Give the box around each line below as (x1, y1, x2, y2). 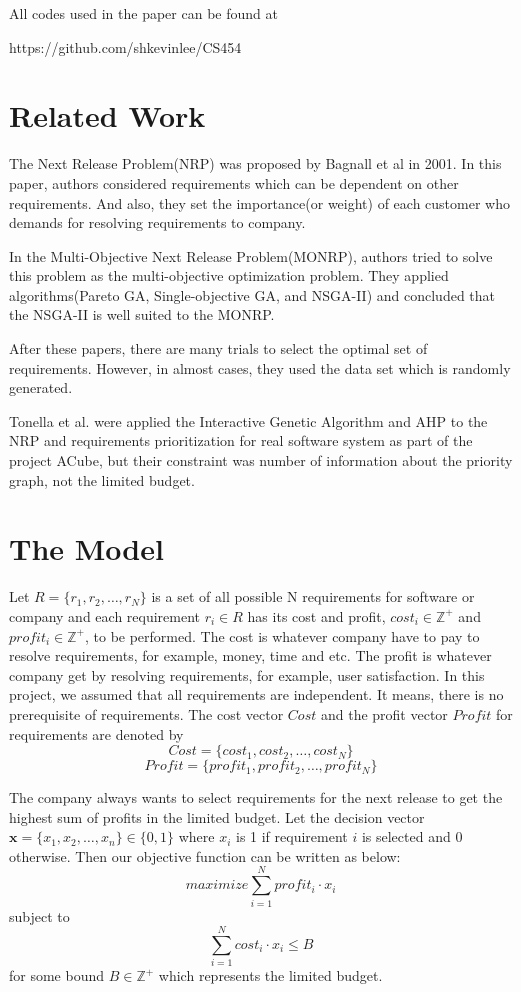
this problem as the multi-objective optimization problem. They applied (9, 265, 449, 286)
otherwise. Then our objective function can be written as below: (9, 845, 401, 866)
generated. (9, 377, 73, 398)
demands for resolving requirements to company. (9, 212, 306, 233)
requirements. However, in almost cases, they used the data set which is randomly (9, 357, 511, 378)
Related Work (9, 95, 206, 136)
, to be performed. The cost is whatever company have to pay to (84, 625, 480, 646)
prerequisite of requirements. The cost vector (9, 703, 284, 724)
